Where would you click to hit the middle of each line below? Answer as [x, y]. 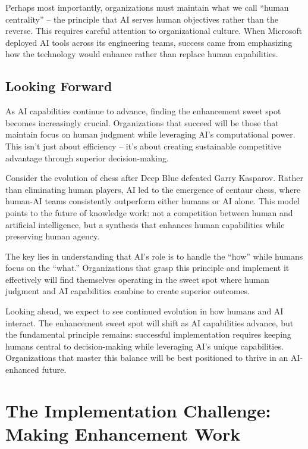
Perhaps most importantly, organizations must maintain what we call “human [147, 7]
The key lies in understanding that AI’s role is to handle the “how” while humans [154, 256]
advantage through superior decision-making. [87, 158]
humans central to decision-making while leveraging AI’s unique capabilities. [144, 346]
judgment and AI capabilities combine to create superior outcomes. [128, 291]
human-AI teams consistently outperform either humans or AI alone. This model [153, 201]
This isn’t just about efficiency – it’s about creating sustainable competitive [143, 146]
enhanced [22, 370]
